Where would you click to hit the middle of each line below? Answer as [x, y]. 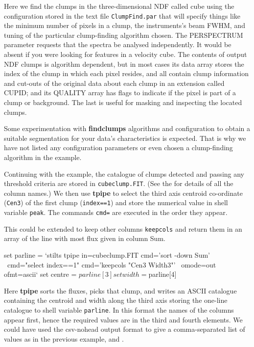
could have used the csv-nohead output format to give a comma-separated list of [125, 329]
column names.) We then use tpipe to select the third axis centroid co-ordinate [123, 193]
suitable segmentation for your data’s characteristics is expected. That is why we [125, 138]
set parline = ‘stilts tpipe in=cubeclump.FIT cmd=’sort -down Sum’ [107, 254]
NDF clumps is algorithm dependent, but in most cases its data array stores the [124, 64]
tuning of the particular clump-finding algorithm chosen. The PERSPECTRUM [124, 35]
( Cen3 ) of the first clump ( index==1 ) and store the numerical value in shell [116, 202]
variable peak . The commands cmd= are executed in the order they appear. [116, 212]
